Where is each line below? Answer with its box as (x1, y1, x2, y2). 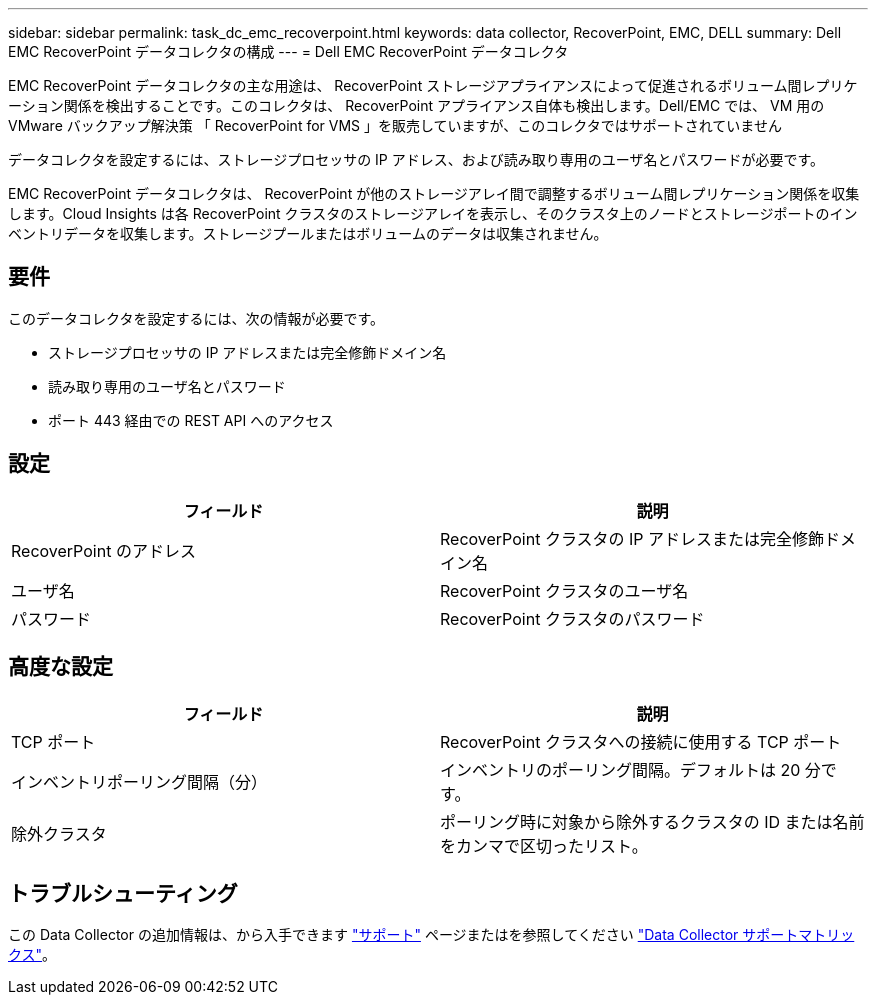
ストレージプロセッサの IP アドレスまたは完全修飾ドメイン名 (48, 343, 447, 361)
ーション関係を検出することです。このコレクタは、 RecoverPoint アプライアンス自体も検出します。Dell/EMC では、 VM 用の (8, 97, 825, 114)
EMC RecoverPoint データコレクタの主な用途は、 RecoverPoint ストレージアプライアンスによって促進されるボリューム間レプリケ (8, 77, 858, 94)
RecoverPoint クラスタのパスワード (440, 608, 705, 629)
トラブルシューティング (8, 880, 238, 906)
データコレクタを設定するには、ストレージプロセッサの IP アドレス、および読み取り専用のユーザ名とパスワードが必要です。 (8, 151, 825, 168)
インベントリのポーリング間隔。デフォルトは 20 (440, 759, 801, 780)
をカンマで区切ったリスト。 (440, 835, 648, 856)
